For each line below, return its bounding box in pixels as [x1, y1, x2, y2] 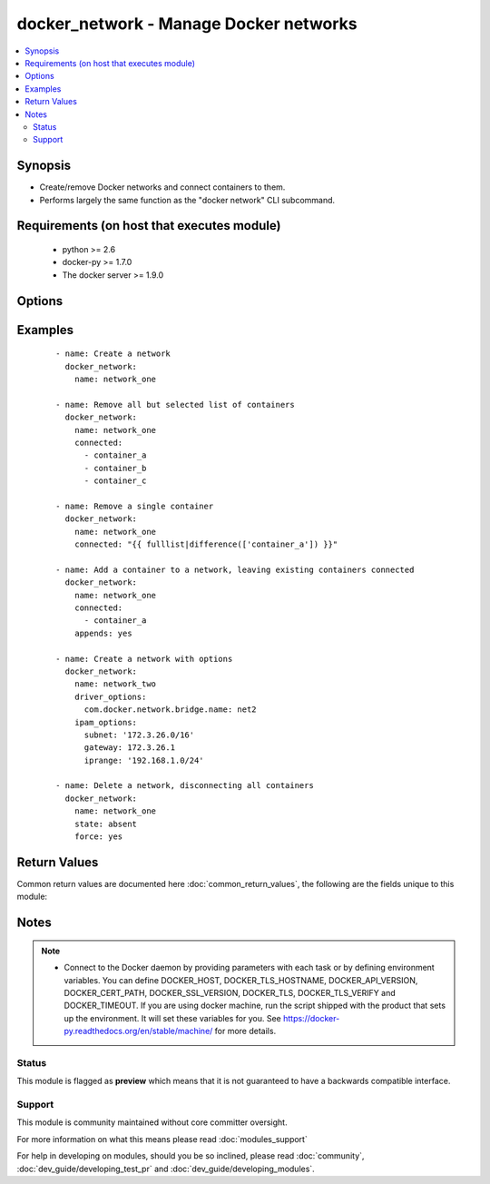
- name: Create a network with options [55, 654, 233, 664]
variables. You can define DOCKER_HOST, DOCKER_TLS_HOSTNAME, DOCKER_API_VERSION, [64, 974, 418, 985]
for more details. [214, 1026, 277, 1037]
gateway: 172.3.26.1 [83, 743, 176, 753]
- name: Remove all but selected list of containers [55, 400, 295, 409]
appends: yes [73, 627, 132, 638]
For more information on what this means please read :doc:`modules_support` [16, 1133, 308, 1144]
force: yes [73, 832, 123, 842]
